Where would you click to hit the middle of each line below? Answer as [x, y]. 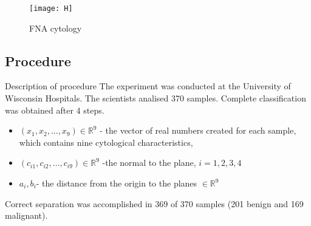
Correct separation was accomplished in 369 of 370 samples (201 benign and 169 [154, 203]
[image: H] [51, 9]
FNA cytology [56, 28]
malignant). [26, 215]
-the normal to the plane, [149, 163]
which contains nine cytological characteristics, [106, 142]
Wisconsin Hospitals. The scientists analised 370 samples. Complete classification [155, 98]
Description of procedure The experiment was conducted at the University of [148, 86]
